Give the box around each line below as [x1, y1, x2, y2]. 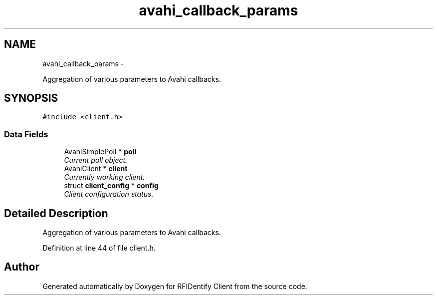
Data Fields [4, 129, 48, 139]
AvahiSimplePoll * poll [64, 147, 137, 156]
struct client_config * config [64, 181, 159, 190]
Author [4, 261, 39, 274]
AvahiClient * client [64, 164, 128, 173]
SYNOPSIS [4, 92, 58, 105]
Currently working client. [64, 173, 145, 182]
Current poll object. [64, 156, 128, 165]
